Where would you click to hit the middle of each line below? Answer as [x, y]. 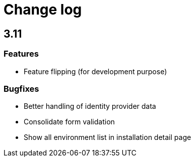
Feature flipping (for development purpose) [95, 71]
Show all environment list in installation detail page [108, 137]
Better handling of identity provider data [90, 106]
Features [21, 54]
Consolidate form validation [69, 122]
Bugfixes [21, 89]
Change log [43, 10]
